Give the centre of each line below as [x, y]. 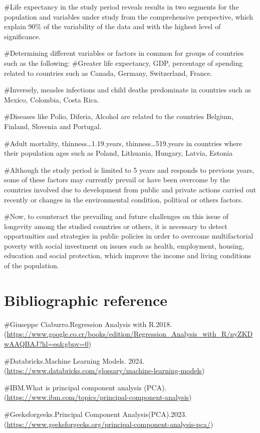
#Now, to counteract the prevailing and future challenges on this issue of [116, 216]
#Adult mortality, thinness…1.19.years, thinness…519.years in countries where [123, 143]
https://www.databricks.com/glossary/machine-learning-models [104, 370]
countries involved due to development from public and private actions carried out [130, 189]
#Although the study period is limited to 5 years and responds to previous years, [129, 170]
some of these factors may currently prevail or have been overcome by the [117, 180]
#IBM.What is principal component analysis [73, 387]
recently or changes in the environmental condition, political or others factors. [124, 199]
